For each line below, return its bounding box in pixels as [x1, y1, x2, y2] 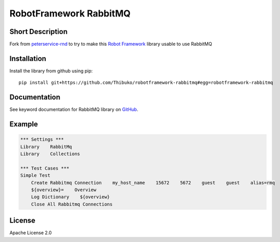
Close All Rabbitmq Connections [31, 201, 113, 207]
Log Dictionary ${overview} [31, 194, 110, 200]
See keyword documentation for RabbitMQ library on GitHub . [9, 106, 139, 113]
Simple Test [20, 173, 51, 178]
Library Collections [20, 151, 81, 157]
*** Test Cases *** [20, 165, 69, 171]
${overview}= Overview [31, 187, 97, 193]
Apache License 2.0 [9, 230, 52, 236]
